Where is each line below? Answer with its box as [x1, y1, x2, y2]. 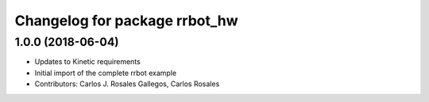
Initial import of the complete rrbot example [34, 68, 177, 77]
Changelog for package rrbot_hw [14, 12, 238, 29]
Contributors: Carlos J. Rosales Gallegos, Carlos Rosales [34, 79, 220, 89]
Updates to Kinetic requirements [34, 57, 141, 66]
